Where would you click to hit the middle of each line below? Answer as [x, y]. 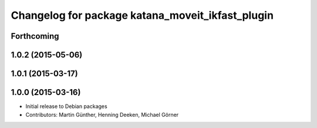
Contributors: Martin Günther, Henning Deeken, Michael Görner [102, 114]
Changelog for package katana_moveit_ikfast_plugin [142, 15]
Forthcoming [35, 36]
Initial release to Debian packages [67, 106]
